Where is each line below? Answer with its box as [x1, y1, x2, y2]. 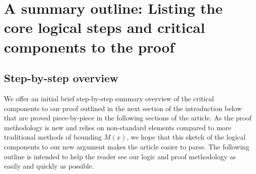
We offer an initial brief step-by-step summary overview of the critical [4, 93, 214, 103]
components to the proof [4, 36, 175, 57]
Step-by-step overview [4, 70, 118, 86]
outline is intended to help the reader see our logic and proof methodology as [4, 151, 236, 161]
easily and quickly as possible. [4, 161, 94, 171]
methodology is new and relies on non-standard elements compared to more [4, 122, 231, 132]
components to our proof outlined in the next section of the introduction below [4, 103, 242, 113]
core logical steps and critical [4, 17, 205, 37]
